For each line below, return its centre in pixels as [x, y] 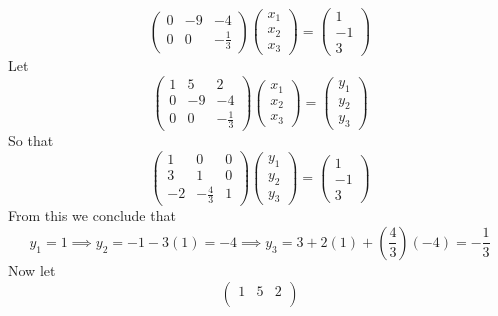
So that [31, 140]
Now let [32, 269]
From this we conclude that [92, 215]
